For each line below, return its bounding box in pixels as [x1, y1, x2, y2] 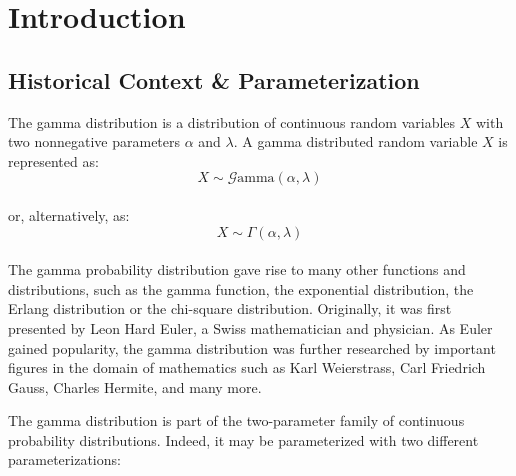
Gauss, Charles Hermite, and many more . [8, 376, 262, 397]
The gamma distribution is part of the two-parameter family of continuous [8, 410, 465, 431]
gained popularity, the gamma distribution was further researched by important [8, 337, 496, 358]
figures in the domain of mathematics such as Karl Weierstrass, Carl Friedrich [8, 357, 486, 378]
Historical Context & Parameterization [8, 64, 420, 95]
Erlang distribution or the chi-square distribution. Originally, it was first [8, 298, 452, 319]
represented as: [8, 150, 99, 171]
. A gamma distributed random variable [233, 131, 478, 152]
